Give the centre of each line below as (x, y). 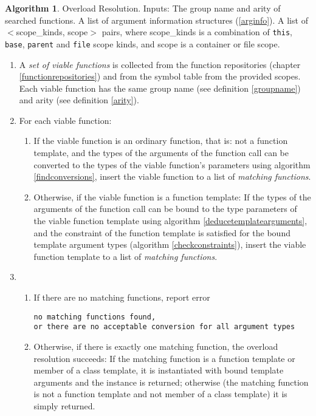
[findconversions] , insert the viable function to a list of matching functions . (172, 176)
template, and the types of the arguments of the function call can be (161, 153)
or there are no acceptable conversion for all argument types (164, 327)
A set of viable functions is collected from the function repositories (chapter (160, 64)
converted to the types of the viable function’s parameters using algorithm (172, 164)
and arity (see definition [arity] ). (79, 100)
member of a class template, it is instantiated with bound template (159, 370)
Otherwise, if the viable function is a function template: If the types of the (172, 196)
